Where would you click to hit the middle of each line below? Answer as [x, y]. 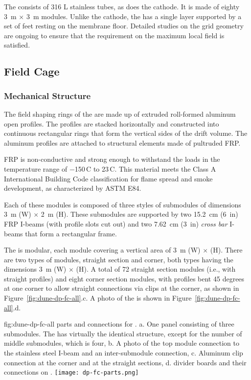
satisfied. [17, 45]
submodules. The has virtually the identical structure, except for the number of [123, 333]
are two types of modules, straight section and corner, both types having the [119, 259]
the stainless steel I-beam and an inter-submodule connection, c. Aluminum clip [124, 353]
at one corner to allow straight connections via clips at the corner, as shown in [122, 288]
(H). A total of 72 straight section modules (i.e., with [156, 269]
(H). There [226, 250]
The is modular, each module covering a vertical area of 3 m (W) [102, 250]
